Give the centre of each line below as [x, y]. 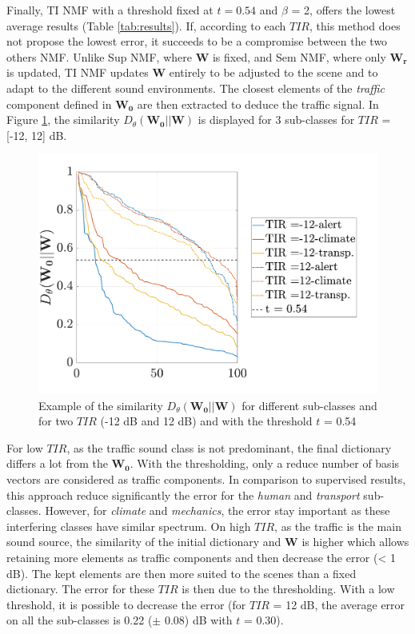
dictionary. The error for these [81, 589]
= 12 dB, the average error [339, 604]
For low [25, 447]
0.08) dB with [198, 620]
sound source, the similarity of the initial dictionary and [144, 542]
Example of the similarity [101, 405]
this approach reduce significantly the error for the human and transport [183, 494]
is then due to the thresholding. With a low [288, 589]
